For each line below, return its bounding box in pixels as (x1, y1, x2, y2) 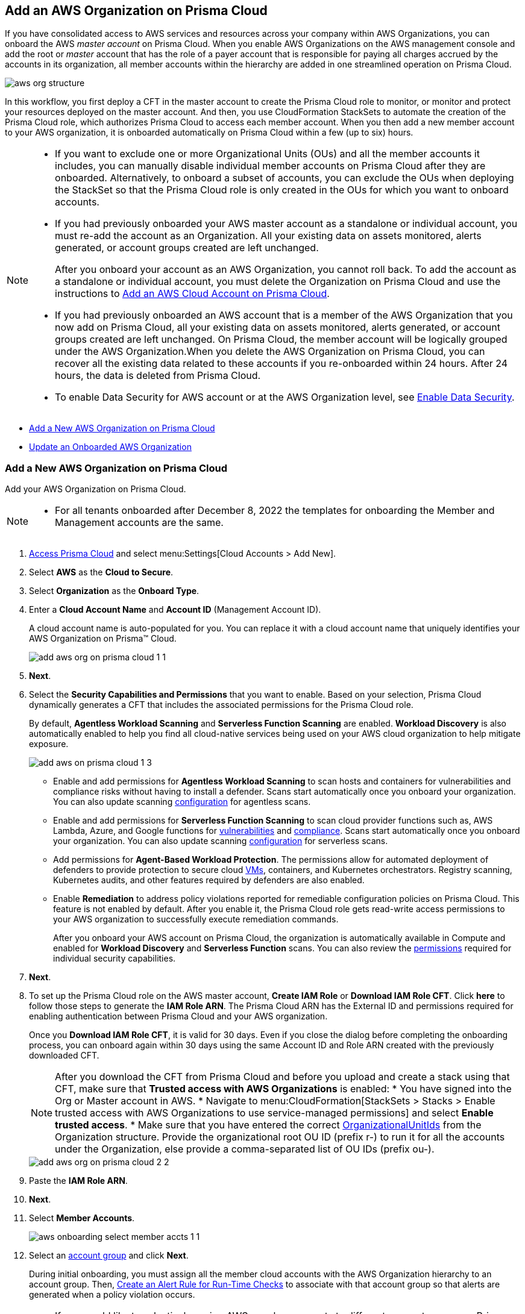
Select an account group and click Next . (29, 1250, 189, 1261)
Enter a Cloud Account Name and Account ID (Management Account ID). (29, 604, 321, 615)
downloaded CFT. (29, 1050, 99, 1061)
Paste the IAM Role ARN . (29, 1175, 128, 1186)
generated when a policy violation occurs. (29, 1289, 195, 1300)
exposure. (29, 739, 69, 749)
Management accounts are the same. (55, 516, 224, 529)
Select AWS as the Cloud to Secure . (29, 567, 174, 578)
